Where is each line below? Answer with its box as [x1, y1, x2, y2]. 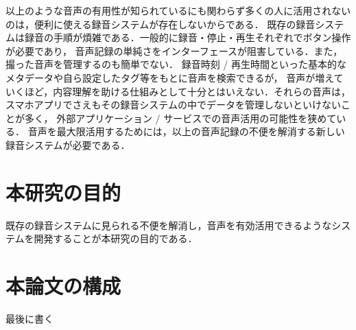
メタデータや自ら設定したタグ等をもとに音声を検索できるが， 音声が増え [5, 70, 334, 84]
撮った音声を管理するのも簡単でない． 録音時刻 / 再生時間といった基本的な [5, 57, 346, 71]
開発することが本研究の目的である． [34, 231, 198, 246]
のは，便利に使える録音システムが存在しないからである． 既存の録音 [5, 16, 316, 31]
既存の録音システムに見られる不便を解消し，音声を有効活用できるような [5, 217, 332, 232]
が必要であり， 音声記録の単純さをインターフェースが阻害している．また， [5, 43, 343, 58]
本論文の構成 [5, 272, 121, 300]
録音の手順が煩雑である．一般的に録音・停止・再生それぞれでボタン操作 [24, 30, 351, 45]
